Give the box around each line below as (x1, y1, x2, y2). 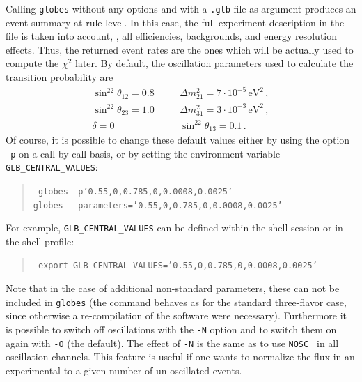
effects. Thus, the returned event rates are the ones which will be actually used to (6, 42, 354, 56)
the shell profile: (6, 234, 74, 248)
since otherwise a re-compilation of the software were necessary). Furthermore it (6, 308, 347, 323)
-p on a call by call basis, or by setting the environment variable (6, 146, 281, 160)
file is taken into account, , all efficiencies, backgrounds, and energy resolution (6, 29, 338, 43)
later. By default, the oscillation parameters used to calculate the (75, 56, 354, 70)
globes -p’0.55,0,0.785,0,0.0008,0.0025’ (38, 186, 233, 197)
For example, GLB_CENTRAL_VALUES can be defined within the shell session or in (6, 220, 343, 235)
